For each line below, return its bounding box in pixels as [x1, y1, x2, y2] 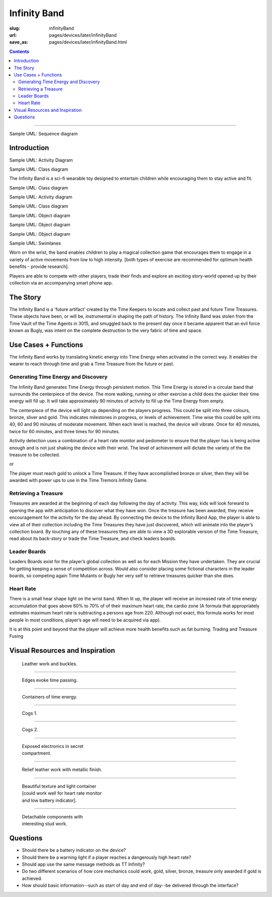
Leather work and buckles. [22, 660, 78, 667]
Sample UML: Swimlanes [9, 240, 61, 246]
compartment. [22, 750, 51, 756]
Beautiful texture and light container [22, 783, 97, 789]
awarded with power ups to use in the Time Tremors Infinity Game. [9, 477, 148, 484]
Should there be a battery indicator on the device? [22, 847, 126, 853]
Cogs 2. [22, 727, 39, 733]
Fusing [9, 633, 24, 639]
